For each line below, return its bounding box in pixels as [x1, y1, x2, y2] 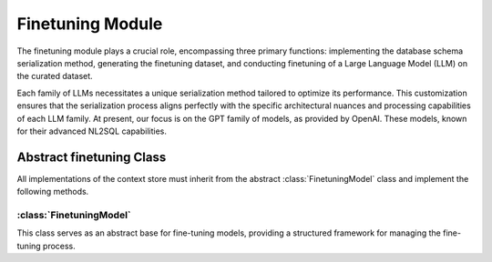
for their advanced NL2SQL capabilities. [16, 126, 168, 136]
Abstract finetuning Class [16, 149, 167, 165]
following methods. [16, 186, 89, 197]
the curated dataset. [16, 71, 93, 82]
